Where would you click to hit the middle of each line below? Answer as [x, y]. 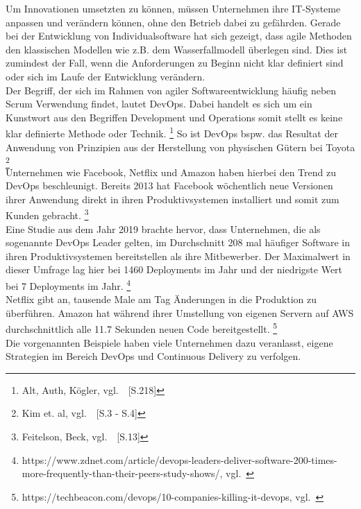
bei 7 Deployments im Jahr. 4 [68, 284]
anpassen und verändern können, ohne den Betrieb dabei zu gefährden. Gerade [173, 22]
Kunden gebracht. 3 [47, 214]
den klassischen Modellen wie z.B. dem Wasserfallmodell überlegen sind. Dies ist [177, 49]
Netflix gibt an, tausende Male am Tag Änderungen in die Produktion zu [161, 299]
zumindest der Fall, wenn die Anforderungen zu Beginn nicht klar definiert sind [175, 63]
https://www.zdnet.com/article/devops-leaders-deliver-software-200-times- [179, 459]
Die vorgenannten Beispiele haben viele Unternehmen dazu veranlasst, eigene [169, 342]
